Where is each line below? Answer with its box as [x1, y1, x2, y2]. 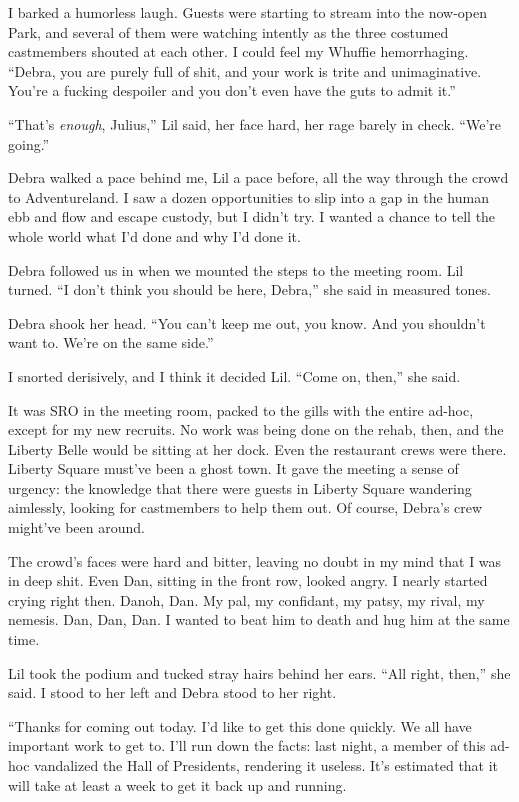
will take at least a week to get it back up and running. [8, 774, 347, 795]
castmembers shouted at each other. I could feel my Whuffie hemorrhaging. [8, 41, 469, 62]
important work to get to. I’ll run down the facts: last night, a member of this [8, 735, 486, 756]
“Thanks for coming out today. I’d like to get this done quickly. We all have [8, 715, 472, 736]
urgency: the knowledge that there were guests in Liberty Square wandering [8, 477, 472, 498]
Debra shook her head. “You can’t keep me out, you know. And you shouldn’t [8, 312, 486, 333]
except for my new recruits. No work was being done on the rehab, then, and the [8, 419, 504, 440]
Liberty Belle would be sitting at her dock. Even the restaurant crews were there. [8, 438, 507, 459]
